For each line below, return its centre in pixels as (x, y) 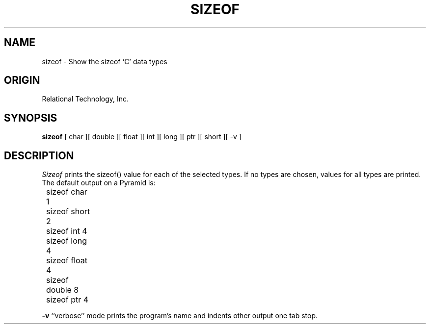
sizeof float (67, 261)
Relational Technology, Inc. (85, 99)
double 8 (63, 290)
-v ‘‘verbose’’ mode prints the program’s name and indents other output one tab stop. (180, 316)
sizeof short (68, 212)
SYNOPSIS (31, 118)
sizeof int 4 (67, 231)
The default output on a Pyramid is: (99, 183)
